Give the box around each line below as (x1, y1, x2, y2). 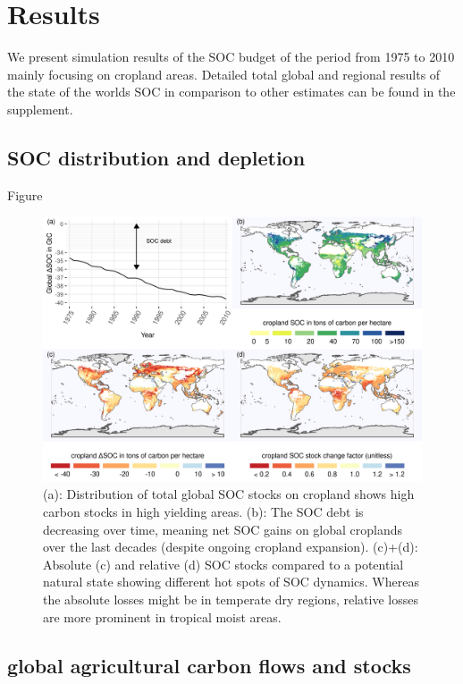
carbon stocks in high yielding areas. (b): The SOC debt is (43, 502, 364, 520)
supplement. (7, 99, 73, 118)
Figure (7, 185, 43, 204)
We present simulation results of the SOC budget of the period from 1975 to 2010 (7, 47, 455, 66)
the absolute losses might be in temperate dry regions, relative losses (43, 589, 418, 608)
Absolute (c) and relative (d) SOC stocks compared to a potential (43, 554, 404, 573)
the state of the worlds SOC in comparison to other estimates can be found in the (7, 82, 456, 101)
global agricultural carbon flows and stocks (7, 651, 411, 679)
